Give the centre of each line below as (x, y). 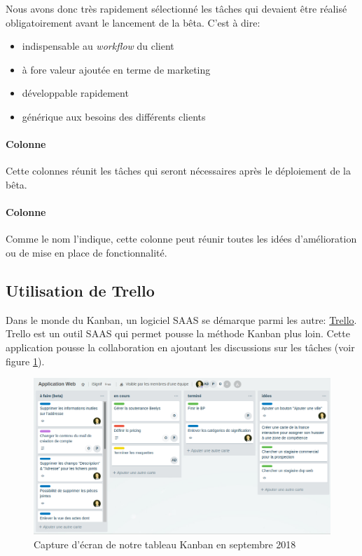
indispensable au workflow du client (98, 46)
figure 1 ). (25, 361)
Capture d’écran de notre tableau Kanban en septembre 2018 (165, 544)
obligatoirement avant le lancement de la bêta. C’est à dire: (133, 22)
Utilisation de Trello (80, 290)
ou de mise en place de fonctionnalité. (86, 252)
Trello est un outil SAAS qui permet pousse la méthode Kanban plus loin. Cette (178, 333)
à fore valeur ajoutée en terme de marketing (116, 69)
